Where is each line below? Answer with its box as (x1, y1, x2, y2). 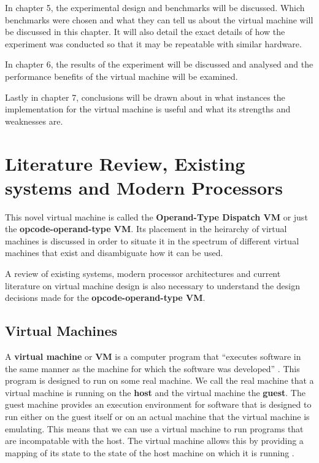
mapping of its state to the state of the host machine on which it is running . (5, 446, 294, 459)
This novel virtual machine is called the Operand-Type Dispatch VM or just (5, 210, 308, 223)
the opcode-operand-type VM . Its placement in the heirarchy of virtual (5, 222, 287, 235)
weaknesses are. (5, 114, 63, 127)
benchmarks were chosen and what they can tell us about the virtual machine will (5, 13, 313, 26)
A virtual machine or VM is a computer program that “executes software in (5, 350, 301, 363)
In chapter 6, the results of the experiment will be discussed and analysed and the (5, 58, 313, 71)
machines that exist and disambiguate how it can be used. (5, 246, 223, 259)
